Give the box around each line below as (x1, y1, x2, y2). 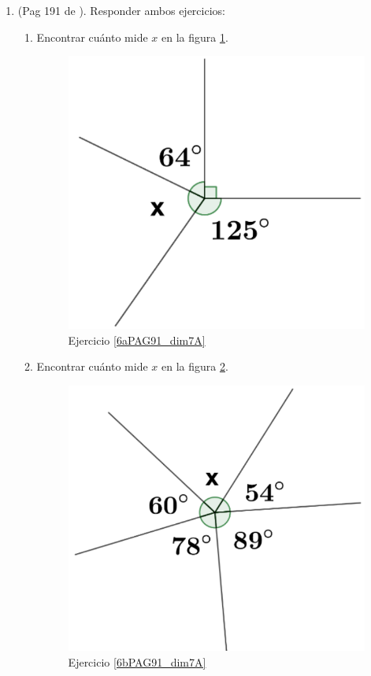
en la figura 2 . (161, 358, 228, 375)
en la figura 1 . (161, 28, 228, 45)
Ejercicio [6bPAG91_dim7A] (68, 653, 206, 670)
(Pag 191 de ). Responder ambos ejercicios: (17, 2, 225, 18)
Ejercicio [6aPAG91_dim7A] (68, 331, 206, 348)
